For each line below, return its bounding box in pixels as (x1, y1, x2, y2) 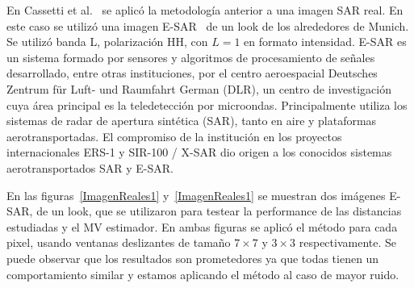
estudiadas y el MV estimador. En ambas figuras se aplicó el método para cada (6, 218, 398, 235)
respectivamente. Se (299, 234, 397, 251)
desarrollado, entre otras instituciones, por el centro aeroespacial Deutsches (6, 65, 378, 81)
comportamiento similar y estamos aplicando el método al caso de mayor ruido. (6, 265, 399, 282)
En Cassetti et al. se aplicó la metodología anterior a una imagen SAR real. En (6, 2, 404, 18)
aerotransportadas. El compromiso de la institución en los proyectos (6, 127, 342, 144)
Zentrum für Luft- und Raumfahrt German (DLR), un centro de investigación (6, 80, 391, 97)
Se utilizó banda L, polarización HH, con (6, 33, 208, 50)
